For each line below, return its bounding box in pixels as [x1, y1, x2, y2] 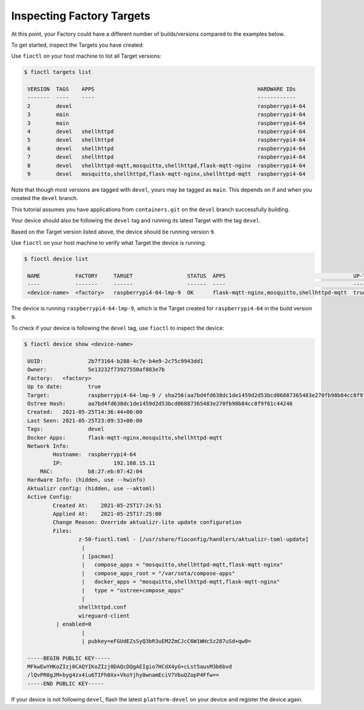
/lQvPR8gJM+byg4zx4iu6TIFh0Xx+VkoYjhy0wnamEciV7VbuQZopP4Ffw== [27, 672, 220, 678]
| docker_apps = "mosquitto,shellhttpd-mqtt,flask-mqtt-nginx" [81, 578, 280, 585]
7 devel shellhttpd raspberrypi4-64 [27, 153, 306, 161]
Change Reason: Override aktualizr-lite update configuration [52, 519, 242, 526]
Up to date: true [27, 383, 101, 390]
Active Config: [27, 494, 73, 500]
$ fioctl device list [24, 255, 89, 262]
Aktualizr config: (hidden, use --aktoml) [27, 485, 156, 492]
